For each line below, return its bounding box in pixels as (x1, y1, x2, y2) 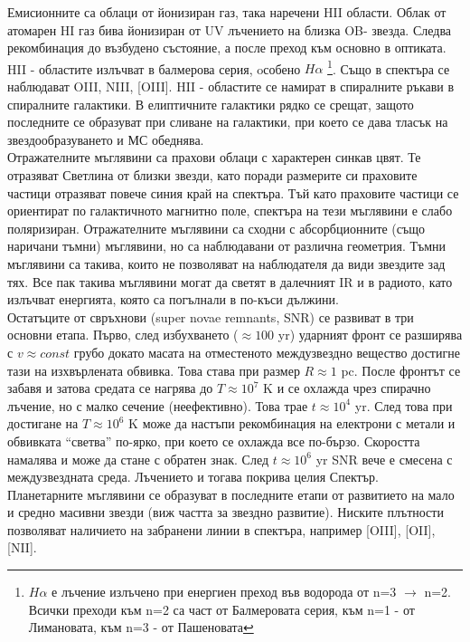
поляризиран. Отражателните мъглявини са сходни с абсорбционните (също (7, 218, 426, 237)
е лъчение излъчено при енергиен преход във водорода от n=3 (52, 582, 397, 601)
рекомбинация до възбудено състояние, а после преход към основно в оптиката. (7, 38, 446, 57)
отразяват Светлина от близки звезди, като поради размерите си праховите (7, 166, 418, 184)
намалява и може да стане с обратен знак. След (7, 449, 269, 468)
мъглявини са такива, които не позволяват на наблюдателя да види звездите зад (7, 254, 446, 273)
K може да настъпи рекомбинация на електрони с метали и (128, 414, 456, 433)
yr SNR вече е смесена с (315, 449, 453, 468)
